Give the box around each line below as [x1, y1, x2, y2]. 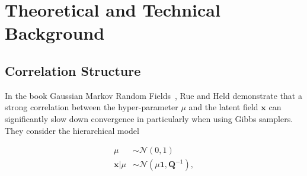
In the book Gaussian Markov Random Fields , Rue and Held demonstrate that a [5, 89, 302, 101]
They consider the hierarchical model [5, 124, 139, 136]
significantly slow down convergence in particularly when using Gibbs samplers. [5, 112, 293, 124]
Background [5, 21, 105, 45]
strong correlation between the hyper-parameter [5, 101, 178, 113]
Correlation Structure [5, 61, 141, 79]
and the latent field [188, 101, 258, 113]
